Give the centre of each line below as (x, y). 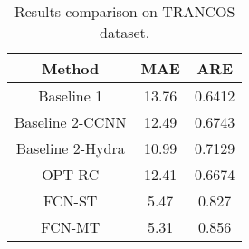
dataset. (125, 32)
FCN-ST (71, 201)
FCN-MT (71, 227)
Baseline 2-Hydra (70, 148)
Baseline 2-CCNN (71, 122)
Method (71, 68)
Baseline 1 (71, 96)
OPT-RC (71, 174)
